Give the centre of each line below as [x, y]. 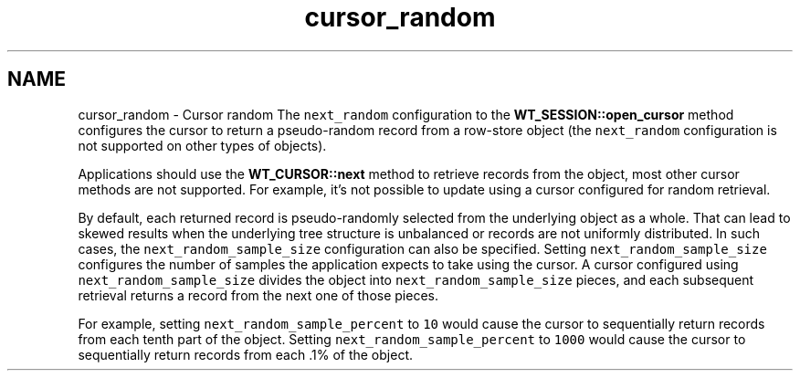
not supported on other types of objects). [202, 145]
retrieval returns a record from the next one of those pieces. [258, 295]
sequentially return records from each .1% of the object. [245, 354]
